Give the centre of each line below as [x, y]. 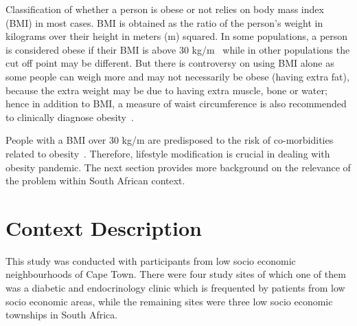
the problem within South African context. [95, 181]
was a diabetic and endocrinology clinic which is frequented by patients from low [175, 288]
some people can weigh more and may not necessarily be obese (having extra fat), [177, 76]
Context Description [104, 227]
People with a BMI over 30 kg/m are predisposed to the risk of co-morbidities [170, 140]
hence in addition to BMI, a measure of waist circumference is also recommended [176, 104]
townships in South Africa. [62, 315]
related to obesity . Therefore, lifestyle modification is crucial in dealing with [168, 153]
